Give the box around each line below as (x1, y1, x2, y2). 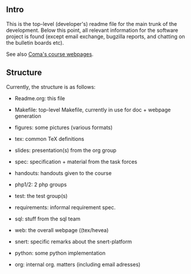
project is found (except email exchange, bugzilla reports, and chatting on (6, 32, 186, 40)
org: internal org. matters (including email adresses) (14, 260, 141, 268)
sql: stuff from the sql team (14, 215, 81, 222)
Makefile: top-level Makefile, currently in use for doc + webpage (14, 106, 171, 113)
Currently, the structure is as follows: (6, 83, 96, 90)
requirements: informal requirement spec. (14, 203, 116, 211)
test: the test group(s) (14, 192, 68, 199)
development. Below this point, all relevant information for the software (6, 27, 179, 34)
